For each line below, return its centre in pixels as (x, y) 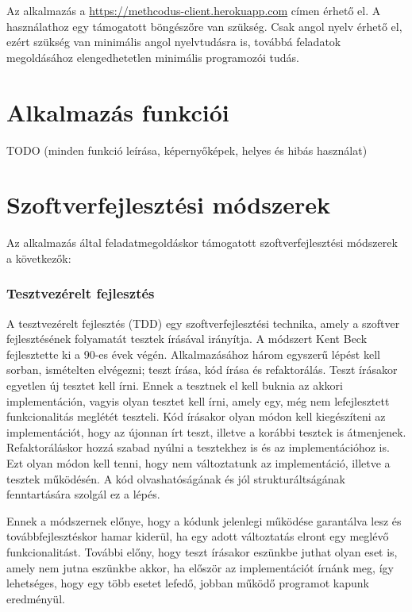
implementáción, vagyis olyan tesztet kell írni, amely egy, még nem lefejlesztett (198, 400)
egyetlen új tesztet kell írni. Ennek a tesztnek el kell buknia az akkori (175, 385)
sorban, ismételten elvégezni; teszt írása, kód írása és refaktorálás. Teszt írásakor (202, 370)
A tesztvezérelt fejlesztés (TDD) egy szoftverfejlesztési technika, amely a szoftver (203, 323)
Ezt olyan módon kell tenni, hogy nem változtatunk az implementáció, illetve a (198, 462)
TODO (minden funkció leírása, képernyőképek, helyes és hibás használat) (187, 150)
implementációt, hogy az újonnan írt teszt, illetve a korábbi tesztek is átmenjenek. (206, 431)
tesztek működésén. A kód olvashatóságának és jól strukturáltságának (176, 478)
